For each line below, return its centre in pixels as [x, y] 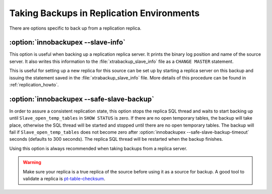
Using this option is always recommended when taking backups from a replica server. [98, 148]
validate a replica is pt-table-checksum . [64, 179]
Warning [32, 162]
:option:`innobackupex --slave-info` [67, 42]
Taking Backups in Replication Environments [105, 13]
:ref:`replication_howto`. [34, 85]
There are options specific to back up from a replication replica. [75, 28]
